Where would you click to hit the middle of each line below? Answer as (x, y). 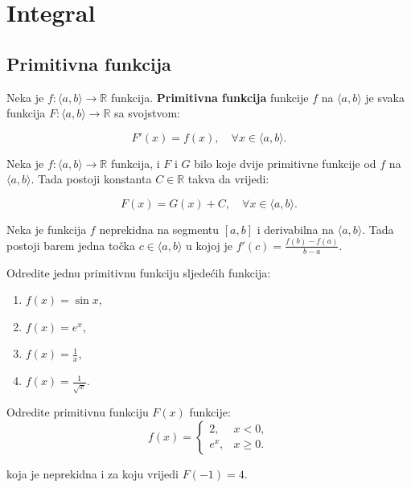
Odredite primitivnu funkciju (78, 412)
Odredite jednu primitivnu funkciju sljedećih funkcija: (139, 272)
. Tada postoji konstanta (91, 179)
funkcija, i (135, 163)
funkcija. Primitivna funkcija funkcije (210, 97)
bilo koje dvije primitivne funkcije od (285, 163)
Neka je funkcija (47, 229)
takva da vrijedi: (228, 179)
